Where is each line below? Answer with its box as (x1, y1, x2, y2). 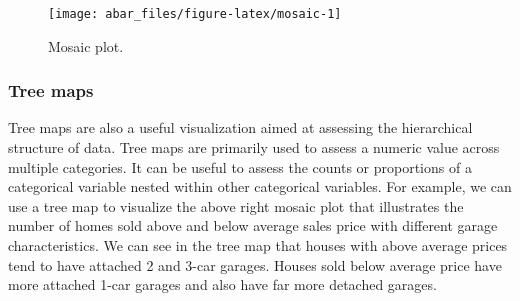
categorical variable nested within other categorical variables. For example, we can (8, 176, 512, 197)
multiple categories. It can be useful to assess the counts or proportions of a (8, 156, 472, 177)
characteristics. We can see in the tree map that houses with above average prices (8, 235, 508, 256)
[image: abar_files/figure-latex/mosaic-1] (48, 7, 342, 21)
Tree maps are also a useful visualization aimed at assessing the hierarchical (8, 117, 473, 138)
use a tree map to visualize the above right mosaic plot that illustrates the (8, 195, 464, 216)
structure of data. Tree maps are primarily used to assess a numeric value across (8, 137, 500, 158)
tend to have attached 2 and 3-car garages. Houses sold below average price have (8, 254, 502, 275)
